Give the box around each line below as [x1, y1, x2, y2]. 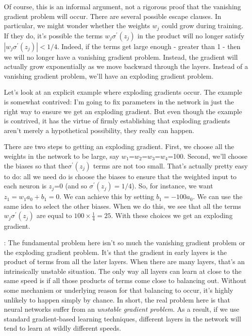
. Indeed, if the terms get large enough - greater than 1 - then [57, 41, 241, 51]
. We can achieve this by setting [59, 191, 154, 202]
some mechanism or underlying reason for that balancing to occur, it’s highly [4, 285, 234, 295]
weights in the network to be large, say [4, 151, 119, 161]
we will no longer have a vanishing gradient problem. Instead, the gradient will [4, 51, 238, 62]
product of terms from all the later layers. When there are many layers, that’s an [4, 256, 245, 267]
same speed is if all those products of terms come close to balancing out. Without [4, 275, 247, 286]
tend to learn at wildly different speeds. [4, 323, 121, 333]
